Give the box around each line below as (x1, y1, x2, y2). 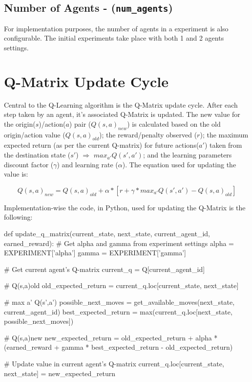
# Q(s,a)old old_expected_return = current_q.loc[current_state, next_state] (4, 280, 239, 291)
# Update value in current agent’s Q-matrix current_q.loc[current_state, (4, 358, 224, 368)
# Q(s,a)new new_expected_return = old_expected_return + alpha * (4, 332, 218, 342)
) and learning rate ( (57, 159, 118, 169)
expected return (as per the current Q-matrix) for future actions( (4, 140, 199, 150)
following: (4, 212, 33, 222)
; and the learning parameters (143, 150, 232, 160)
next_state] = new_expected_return (4, 368, 116, 378)
